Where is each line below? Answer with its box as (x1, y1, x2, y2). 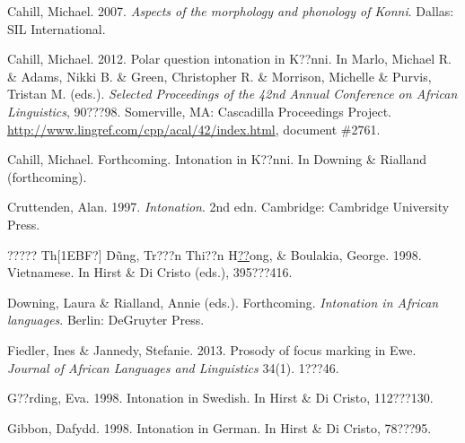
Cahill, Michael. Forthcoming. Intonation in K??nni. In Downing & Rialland (7, 150, 426, 169)
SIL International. (7, 19, 106, 38)
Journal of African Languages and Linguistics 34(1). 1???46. (7, 358, 339, 377)
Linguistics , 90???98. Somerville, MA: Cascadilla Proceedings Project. (7, 101, 391, 120)
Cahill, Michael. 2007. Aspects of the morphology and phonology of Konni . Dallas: (7, 2, 454, 20)
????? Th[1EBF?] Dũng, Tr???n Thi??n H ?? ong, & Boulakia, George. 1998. (7, 245, 422, 264)
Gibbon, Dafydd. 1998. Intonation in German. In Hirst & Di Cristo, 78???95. (7, 418, 432, 437)
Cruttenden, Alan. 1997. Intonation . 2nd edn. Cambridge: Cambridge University (7, 197, 450, 216)
